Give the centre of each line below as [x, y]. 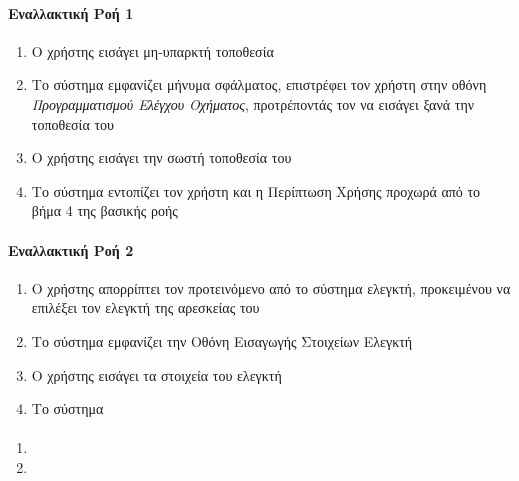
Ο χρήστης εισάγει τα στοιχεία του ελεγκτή [156, 374]
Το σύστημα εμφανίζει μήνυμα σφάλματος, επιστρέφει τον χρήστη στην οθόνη [259, 84]
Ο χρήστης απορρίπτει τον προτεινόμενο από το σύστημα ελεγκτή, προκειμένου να [271, 287]
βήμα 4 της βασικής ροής [104, 210]
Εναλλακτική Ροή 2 [71, 249]
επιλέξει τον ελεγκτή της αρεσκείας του [145, 307]
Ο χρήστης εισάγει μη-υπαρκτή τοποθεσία [152, 50]
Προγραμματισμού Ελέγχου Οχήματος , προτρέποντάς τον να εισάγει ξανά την [253, 103]
